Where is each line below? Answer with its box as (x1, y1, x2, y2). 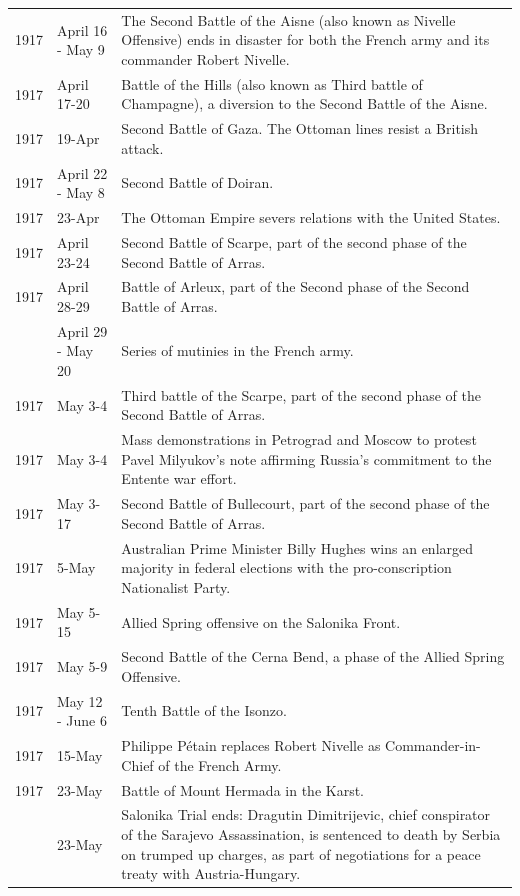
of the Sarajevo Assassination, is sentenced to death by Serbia (121, 823, 501, 844)
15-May (57, 744, 103, 765)
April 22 (57, 162, 108, 183)
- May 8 (57, 182, 105, 203)
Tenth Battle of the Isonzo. (121, 700, 287, 721)
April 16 (57, 19, 108, 40)
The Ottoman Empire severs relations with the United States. (121, 207, 501, 228)
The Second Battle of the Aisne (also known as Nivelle (121, 9, 456, 30)
